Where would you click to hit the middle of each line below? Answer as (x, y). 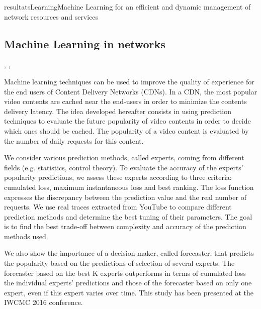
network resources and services (51, 16)
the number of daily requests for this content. (74, 140)
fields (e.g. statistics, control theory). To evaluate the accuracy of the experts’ (124, 167)
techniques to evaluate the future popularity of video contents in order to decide (127, 121)
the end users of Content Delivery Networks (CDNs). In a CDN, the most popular (131, 91)
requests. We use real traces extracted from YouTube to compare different (118, 207)
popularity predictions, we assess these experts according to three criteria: (118, 177)
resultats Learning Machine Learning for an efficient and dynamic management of (127, 7)
